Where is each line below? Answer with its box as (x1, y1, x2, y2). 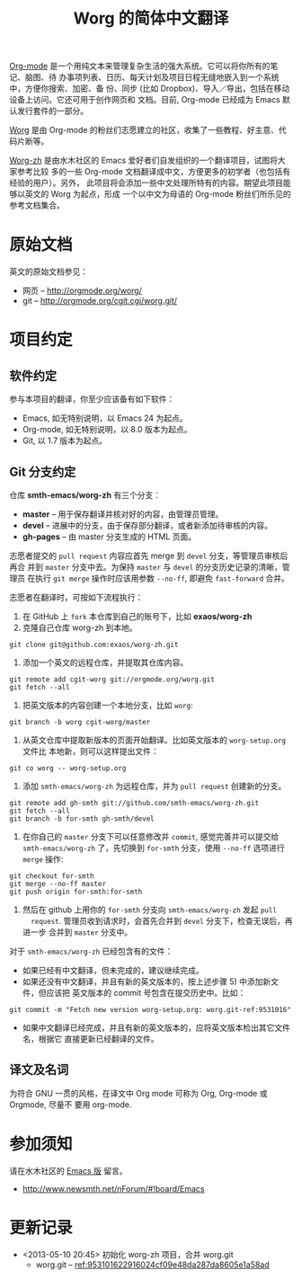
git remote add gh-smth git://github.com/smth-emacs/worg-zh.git (9, 798, 259, 807)
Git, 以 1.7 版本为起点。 (22, 435, 108, 446)
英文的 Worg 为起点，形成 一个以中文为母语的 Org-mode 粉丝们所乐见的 (24, 189, 291, 200)
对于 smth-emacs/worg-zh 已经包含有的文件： (9, 946, 173, 956)
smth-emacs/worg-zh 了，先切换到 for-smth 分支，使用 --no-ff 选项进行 (22, 842, 285, 853)
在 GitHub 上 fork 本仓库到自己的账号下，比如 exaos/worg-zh (22, 610, 253, 621)
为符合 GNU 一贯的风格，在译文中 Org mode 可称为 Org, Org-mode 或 (9, 1088, 268, 1098)
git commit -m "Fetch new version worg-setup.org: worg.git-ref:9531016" (9, 1005, 292, 1014)
